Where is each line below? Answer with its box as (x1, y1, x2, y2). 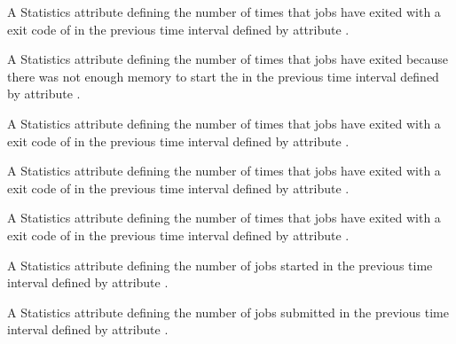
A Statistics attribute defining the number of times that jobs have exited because (7, 50, 449, 68)
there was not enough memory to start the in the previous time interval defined (7, 66, 439, 85)
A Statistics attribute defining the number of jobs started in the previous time (7, 255, 433, 274)
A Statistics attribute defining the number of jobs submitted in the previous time (7, 302, 449, 321)
